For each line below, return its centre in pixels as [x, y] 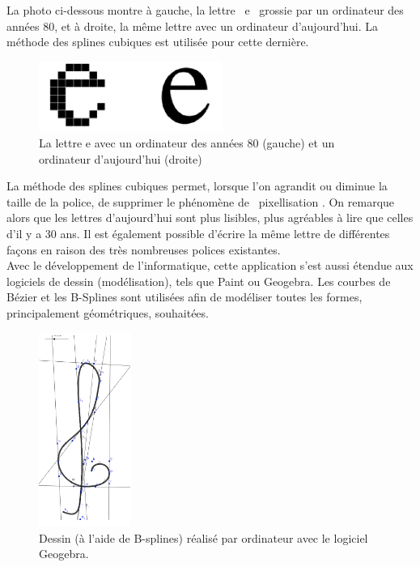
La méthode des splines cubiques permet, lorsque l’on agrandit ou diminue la [197, 186]
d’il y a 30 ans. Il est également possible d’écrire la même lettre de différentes [198, 233]
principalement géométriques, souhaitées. [108, 312]
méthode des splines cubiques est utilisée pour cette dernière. [158, 42]
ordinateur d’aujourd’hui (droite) [121, 158]
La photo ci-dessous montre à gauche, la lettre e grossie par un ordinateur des [205, 10]
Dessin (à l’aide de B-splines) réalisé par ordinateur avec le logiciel [204, 537]
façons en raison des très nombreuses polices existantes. [144, 249]
